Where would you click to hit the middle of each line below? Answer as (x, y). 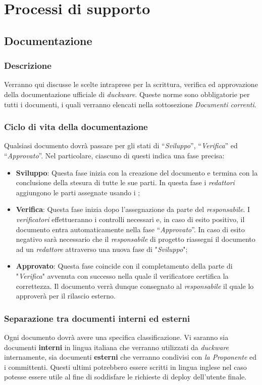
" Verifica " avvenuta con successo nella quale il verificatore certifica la (122, 275)
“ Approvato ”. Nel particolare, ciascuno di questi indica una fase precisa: (114, 155)
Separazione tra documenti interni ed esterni (97, 318)
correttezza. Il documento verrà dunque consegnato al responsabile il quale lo (135, 286)
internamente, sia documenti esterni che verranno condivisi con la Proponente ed (130, 357)
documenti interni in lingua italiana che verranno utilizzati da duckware (117, 347)
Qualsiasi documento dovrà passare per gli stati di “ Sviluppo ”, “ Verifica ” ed (121, 145)
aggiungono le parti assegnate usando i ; (78, 192)
